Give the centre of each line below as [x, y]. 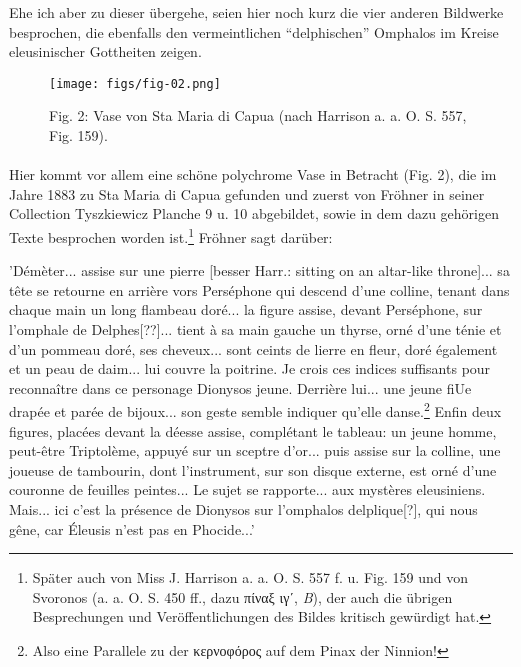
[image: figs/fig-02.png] [135, 83]
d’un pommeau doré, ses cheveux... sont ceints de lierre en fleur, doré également [253, 348]
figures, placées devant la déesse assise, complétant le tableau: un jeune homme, [253, 430]
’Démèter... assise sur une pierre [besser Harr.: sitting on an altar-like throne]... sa [259, 270]
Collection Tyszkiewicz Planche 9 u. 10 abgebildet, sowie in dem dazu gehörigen [254, 213]
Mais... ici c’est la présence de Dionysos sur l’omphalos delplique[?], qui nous [243, 509]
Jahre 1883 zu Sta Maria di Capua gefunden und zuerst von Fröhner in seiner [247, 193]
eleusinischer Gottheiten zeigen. [105, 51]
